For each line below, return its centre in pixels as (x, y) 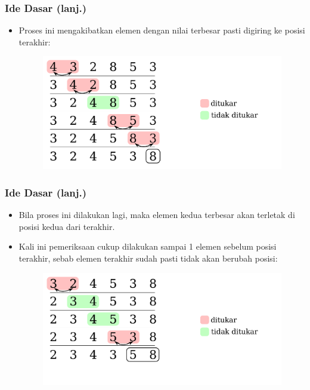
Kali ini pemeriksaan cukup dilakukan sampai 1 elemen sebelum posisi (148, 246)
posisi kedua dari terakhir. (67, 226)
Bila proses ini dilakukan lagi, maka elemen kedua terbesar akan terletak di (157, 215)
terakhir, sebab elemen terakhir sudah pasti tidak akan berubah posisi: (148, 258)
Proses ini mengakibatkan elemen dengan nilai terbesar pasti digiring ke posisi (162, 30)
